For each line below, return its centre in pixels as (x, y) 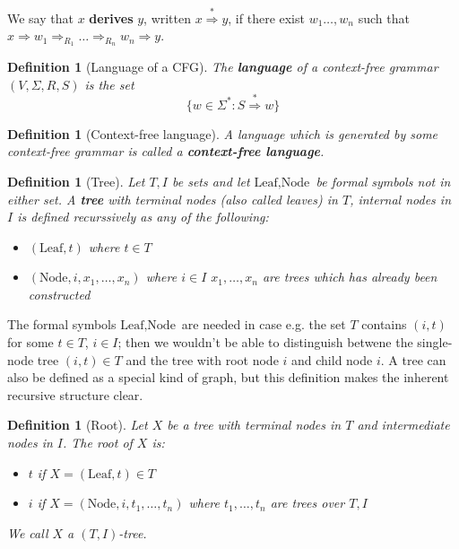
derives (111, 17)
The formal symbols (62, 324)
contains (384, 324)
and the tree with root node (202, 359)
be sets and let (211, 181)
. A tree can (413, 359)
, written (168, 17)
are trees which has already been (350, 277)
